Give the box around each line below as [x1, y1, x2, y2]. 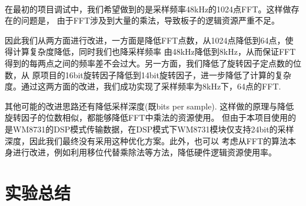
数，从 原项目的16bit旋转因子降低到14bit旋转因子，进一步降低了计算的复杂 [5, 68, 291, 81]
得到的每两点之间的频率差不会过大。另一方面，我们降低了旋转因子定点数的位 [5, 57, 301, 69]
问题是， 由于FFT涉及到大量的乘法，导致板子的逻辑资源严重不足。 [21, 14, 280, 26]
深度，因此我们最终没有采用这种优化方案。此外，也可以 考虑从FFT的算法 [5, 134, 288, 147]
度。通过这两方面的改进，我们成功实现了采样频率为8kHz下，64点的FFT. [5, 80, 281, 92]
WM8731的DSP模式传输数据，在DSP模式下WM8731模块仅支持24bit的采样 [12, 122, 294, 135]
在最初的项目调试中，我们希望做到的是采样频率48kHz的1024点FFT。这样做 [5, 2, 291, 15]
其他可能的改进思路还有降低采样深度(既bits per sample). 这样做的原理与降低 [5, 99, 294, 112]
